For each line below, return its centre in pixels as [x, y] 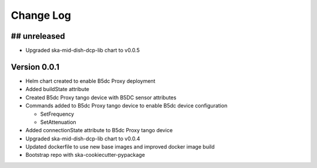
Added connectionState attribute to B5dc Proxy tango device [99, 130]
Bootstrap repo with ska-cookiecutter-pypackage [85, 155]
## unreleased [38, 36]
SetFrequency [57, 114]
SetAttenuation [58, 122]
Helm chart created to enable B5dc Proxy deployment [90, 81]
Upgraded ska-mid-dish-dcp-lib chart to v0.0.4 [83, 139]
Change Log [41, 15]
